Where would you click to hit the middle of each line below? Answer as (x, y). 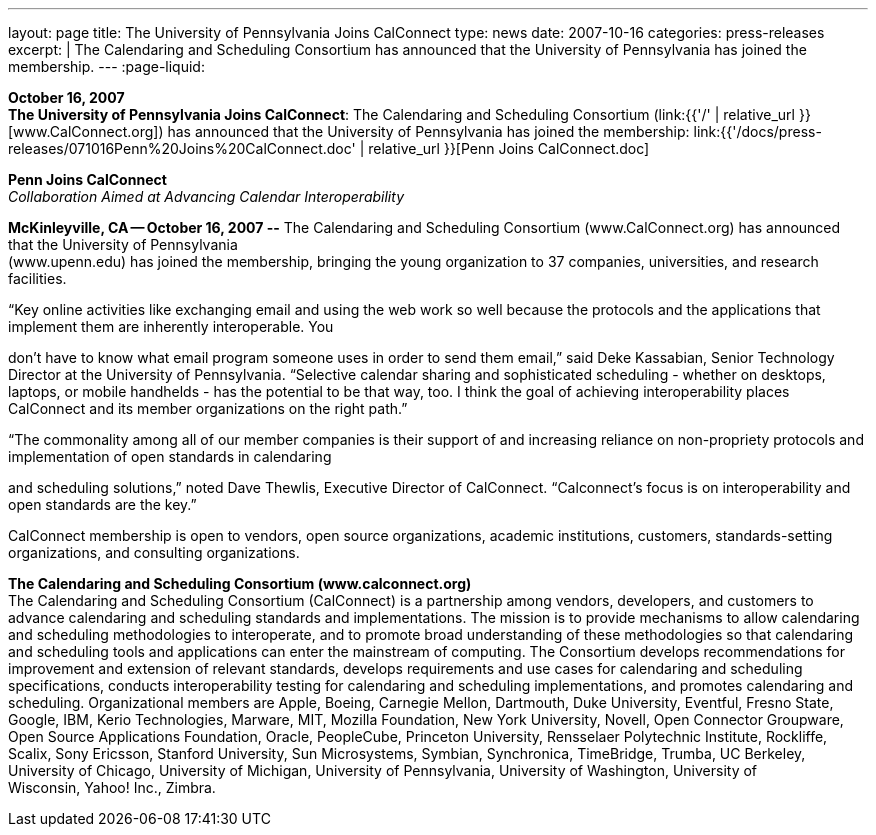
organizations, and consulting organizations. (154, 552)
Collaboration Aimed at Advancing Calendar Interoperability (206, 196)
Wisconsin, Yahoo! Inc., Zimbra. (112, 787)
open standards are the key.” (102, 504)
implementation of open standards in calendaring (170, 456)
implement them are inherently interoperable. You (171, 326)
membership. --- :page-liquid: (106, 66)
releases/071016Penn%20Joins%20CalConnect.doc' (182, 148)
